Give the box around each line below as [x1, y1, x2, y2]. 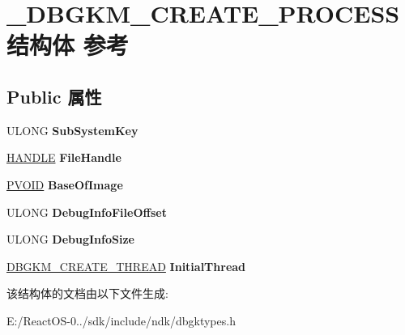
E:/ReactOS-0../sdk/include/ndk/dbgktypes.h [6, 312, 236, 329]
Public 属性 [6, 83, 102, 108]
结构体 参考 [6, 28, 129, 61]
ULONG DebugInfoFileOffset [6, 203, 167, 220]
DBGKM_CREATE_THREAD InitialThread [6, 257, 246, 274]
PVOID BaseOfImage [6, 176, 123, 193]
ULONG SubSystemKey [6, 121, 139, 138]
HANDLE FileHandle [6, 149, 122, 166]
